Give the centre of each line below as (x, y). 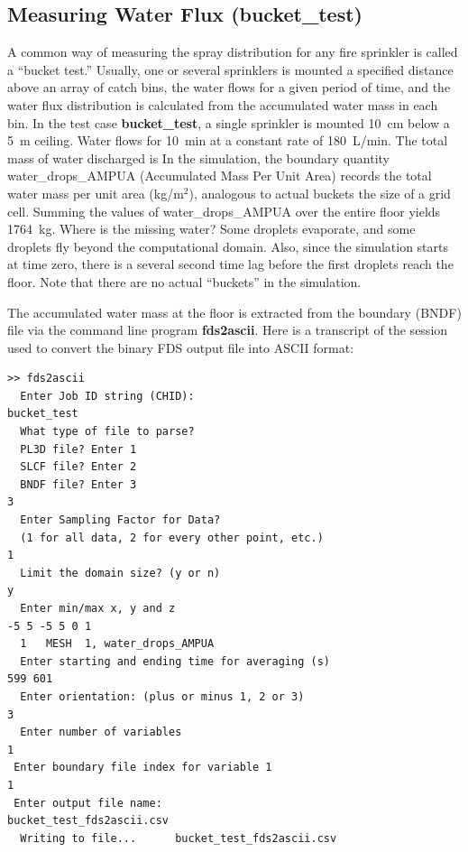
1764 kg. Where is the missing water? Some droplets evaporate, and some (211, 229)
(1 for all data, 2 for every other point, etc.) (172, 537)
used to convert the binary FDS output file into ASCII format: (181, 347)
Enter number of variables (101, 732)
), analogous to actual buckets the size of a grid (320, 193)
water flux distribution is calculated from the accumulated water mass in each (223, 104)
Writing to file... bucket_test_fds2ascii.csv (179, 838)
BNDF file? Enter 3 (78, 484)
